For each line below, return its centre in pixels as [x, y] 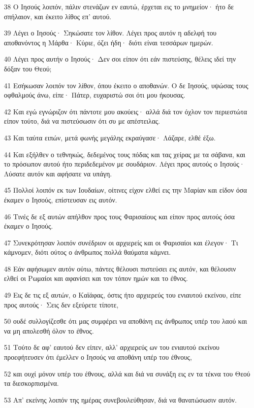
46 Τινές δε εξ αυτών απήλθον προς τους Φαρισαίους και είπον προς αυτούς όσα [119, 216]
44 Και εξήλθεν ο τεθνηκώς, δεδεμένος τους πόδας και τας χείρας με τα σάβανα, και [125, 154]
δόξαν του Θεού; [28, 68]
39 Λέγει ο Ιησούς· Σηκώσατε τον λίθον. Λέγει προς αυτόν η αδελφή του [110, 33]
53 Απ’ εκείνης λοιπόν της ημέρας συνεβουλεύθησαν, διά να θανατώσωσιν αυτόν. [120, 399]
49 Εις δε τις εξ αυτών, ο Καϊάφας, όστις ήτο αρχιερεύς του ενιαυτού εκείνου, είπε [123, 295]
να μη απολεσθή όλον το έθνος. [49, 330]
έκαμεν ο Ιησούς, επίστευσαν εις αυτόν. [61, 199]
